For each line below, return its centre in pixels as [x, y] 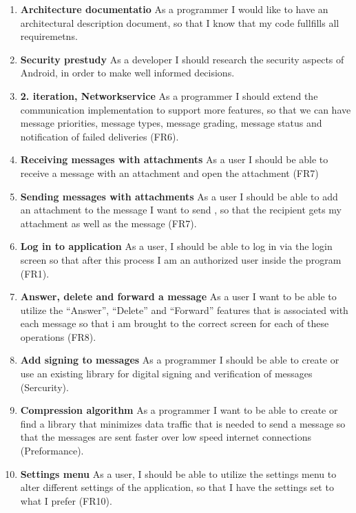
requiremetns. [49, 36]
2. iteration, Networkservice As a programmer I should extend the [169, 95]
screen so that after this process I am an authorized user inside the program [181, 259]
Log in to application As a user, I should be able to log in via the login [176, 246]
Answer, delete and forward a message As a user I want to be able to [178, 296]
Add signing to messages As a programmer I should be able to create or [180, 360]
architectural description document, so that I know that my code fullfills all [180, 22]
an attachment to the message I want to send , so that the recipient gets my [181, 210]
